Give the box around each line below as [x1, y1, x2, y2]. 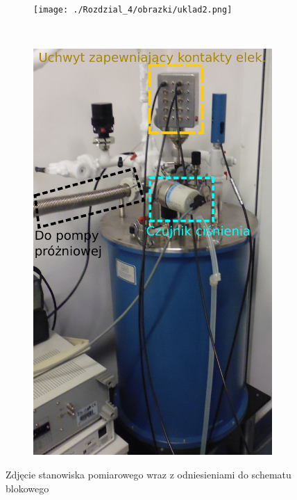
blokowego [6, 481, 49, 495]
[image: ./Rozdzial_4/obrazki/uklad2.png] [33, 5, 232, 15]
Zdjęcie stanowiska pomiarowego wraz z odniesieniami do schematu [6, 467, 291, 482]
